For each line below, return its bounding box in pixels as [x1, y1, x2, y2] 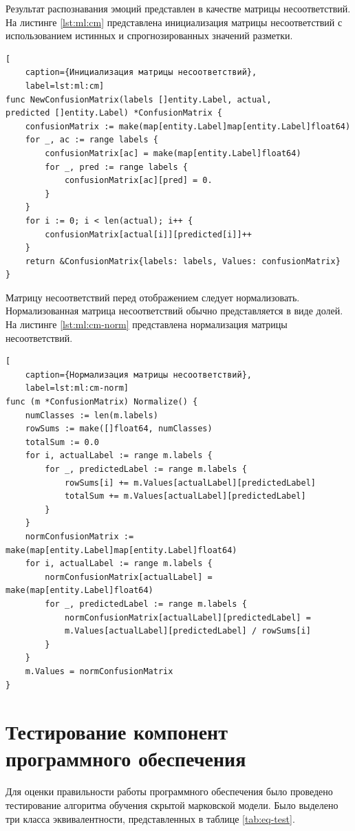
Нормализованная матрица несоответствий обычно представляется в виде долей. [6, 303, 343, 318]
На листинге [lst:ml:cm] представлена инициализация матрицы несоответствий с [6, 14, 343, 29]
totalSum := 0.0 [25, 437, 100, 447]
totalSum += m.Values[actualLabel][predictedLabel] [64, 491, 306, 501]
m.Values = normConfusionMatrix [25, 666, 173, 676]
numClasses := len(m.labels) [25, 410, 158, 420]
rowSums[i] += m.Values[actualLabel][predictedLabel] [64, 477, 316, 488]
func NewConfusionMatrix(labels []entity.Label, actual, [6, 94, 272, 105]
